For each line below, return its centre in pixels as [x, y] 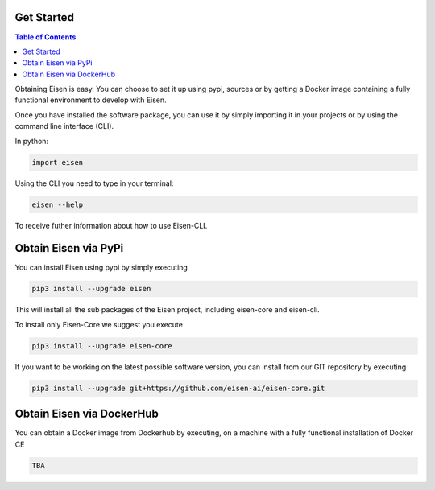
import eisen [58, 162]
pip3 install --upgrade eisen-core [102, 346]
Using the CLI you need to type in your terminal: [94, 183]
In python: [31, 141]
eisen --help [58, 204]
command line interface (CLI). [64, 126]
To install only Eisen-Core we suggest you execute [99, 324]
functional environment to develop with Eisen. [91, 100]
